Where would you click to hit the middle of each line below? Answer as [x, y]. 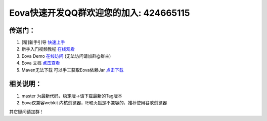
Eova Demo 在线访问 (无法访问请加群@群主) [66, 56]
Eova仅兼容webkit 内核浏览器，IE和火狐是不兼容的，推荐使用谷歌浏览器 [94, 102]
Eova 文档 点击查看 [41, 63]
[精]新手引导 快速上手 [43, 42]
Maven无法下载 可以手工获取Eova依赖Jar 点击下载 [72, 70]
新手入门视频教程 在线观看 [48, 49]
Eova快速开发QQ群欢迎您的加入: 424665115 [100, 13]
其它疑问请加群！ [26, 112]
